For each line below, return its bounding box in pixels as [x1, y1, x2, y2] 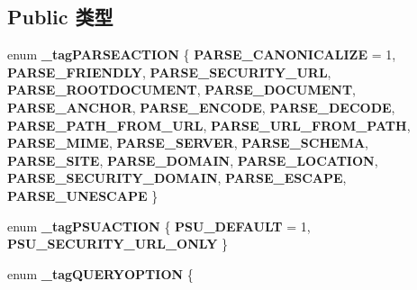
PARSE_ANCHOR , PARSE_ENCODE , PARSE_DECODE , [7, 97, 395, 116]
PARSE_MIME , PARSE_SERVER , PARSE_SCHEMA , [7, 133, 368, 152]
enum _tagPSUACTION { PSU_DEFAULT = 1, [7, 216, 311, 235]
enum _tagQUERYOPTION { [7, 264, 194, 283]
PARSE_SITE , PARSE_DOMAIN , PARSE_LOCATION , [7, 150, 378, 169]
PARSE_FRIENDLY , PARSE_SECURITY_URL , [7, 62, 331, 81]
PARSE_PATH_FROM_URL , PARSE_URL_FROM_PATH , [7, 115, 411, 134]
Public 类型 [7, 3, 113, 31]
